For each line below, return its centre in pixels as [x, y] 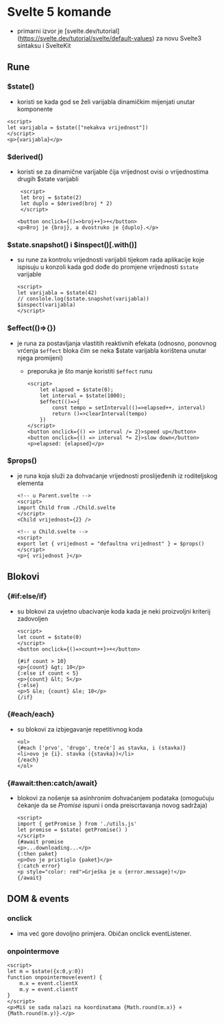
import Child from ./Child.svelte [66, 508]
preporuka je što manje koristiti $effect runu [90, 371]
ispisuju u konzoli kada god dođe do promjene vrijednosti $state [108, 267]
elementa [30, 483]
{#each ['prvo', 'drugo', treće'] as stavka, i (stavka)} [101, 748]
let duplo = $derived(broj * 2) [66, 203]
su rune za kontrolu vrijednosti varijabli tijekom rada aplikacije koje [111, 260]
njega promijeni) [40, 358]
